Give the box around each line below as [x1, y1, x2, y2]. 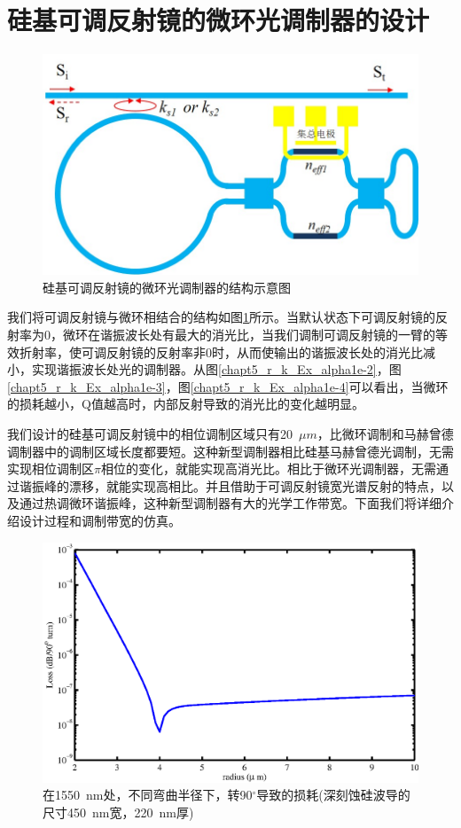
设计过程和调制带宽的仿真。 [19, 511, 181, 529]
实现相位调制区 [7, 459, 94, 478]
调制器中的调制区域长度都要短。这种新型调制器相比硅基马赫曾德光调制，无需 [7, 441, 454, 460]
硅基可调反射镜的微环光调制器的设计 [7, 2, 430, 38]
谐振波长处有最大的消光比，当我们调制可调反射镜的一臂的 [99, 324, 435, 343]
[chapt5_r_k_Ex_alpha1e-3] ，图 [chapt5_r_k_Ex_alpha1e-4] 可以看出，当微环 [7, 377, 449, 395]
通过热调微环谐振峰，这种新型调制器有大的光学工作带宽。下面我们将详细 [19, 494, 441, 512]
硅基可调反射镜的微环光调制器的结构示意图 [43, 277, 291, 296]
